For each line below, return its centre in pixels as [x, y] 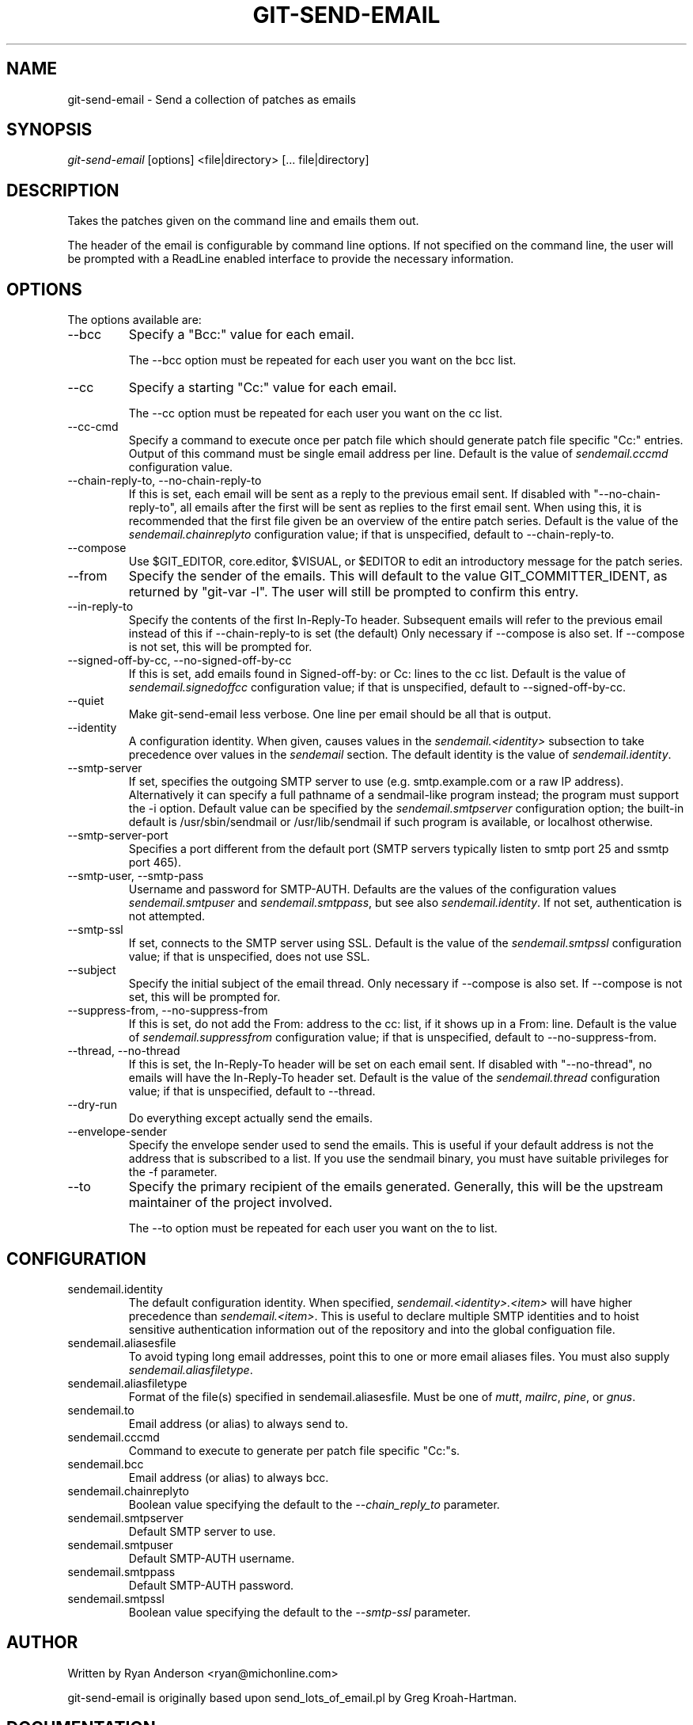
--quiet [86, 701]
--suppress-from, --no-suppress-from [168, 1011]
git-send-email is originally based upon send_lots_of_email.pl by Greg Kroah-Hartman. [292, 1697]
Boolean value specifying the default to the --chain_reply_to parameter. [314, 1504]
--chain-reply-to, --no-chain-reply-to [165, 481]
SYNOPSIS [49, 130]
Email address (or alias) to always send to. [239, 1423]
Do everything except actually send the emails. [250, 1118]
